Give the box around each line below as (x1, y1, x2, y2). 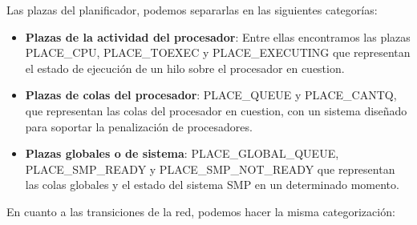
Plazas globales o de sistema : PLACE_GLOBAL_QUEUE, (25, 145, 339, 162)
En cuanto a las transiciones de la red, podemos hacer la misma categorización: (6, 203, 395, 219)
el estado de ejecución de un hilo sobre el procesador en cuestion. (25, 59, 345, 76)
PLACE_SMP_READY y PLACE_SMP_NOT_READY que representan (25, 160, 395, 177)
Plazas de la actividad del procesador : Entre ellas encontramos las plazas (25, 28, 411, 45)
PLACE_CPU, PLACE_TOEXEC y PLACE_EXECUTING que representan (25, 44, 411, 61)
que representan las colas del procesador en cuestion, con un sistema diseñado (25, 102, 407, 119)
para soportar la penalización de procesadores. (25, 118, 253, 135)
